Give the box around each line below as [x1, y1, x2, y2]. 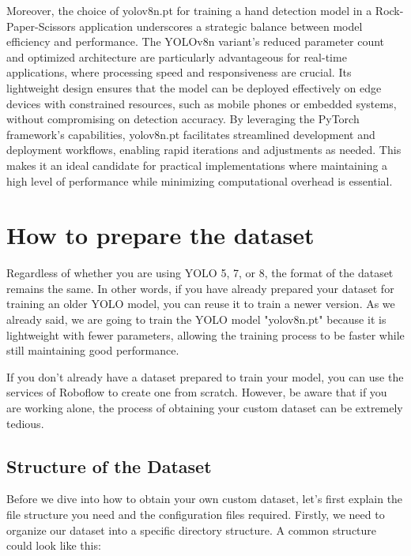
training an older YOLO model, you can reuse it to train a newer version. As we [6, 295, 395, 312]
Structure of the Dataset [6, 453, 212, 478]
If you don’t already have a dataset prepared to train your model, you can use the [6, 368, 404, 385]
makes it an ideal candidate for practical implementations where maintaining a [6, 156, 388, 173]
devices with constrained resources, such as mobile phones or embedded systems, [6, 95, 397, 111]
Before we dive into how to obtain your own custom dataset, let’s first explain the [6, 490, 403, 507]
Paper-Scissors [6, 17, 76, 34]
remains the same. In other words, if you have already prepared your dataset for [6, 280, 394, 296]
